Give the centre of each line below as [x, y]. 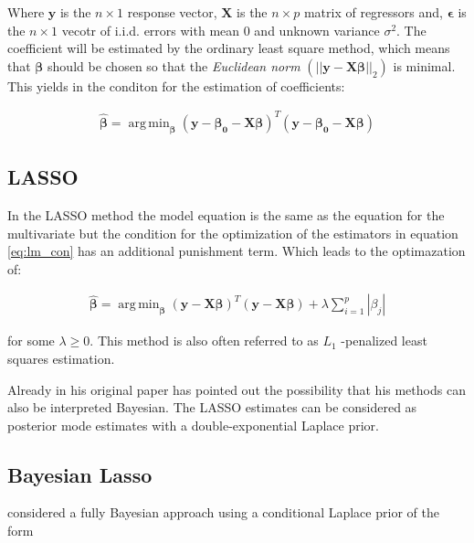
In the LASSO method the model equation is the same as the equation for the [226, 214]
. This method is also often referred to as [204, 341]
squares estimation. [61, 358]
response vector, [172, 12]
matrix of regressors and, [373, 12]
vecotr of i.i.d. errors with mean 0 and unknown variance [221, 30]
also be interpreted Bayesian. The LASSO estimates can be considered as [212, 407]
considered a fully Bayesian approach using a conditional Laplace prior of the [223, 512]
